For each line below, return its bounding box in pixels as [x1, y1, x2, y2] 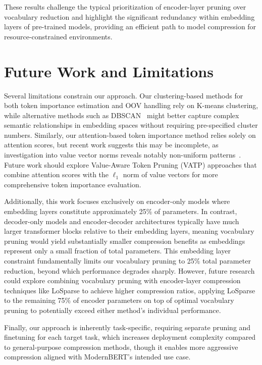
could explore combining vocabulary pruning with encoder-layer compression [4, 275, 241, 286]
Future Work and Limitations [4, 61, 214, 81]
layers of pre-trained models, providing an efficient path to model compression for [4, 21, 256, 32]
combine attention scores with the [4, 169, 109, 180]
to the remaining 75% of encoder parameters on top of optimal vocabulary [4, 295, 234, 305]
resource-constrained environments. [4, 31, 113, 41]
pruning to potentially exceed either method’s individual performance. [4, 304, 221, 315]
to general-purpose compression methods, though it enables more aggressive [4, 341, 238, 352]
